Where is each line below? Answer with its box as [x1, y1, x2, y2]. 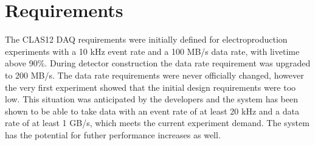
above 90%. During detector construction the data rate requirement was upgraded [5, 57, 311, 69]
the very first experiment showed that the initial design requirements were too [5, 80, 296, 93]
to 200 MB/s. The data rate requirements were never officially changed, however [5, 68, 304, 81]
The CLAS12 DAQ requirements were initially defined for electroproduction [5, 33, 288, 46]
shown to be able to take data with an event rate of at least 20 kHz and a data [5, 104, 299, 117]
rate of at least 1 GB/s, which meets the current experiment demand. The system [5, 116, 310, 129]
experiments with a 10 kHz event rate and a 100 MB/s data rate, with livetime [5, 44, 300, 57]
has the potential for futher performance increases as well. [5, 128, 221, 141]
